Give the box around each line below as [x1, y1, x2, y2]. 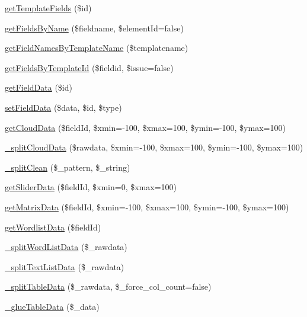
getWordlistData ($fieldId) [5, 220, 101, 233]
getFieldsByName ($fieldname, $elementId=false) [5, 21, 184, 34]
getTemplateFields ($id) [5, 2, 92, 14]
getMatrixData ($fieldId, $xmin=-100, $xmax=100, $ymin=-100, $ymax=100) [5, 200, 289, 213]
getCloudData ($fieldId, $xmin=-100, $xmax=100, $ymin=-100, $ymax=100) [5, 121, 286, 133]
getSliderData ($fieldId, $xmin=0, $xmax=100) [5, 181, 177, 193]
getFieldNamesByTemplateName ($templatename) [5, 41, 188, 54]
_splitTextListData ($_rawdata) [5, 260, 124, 273]
